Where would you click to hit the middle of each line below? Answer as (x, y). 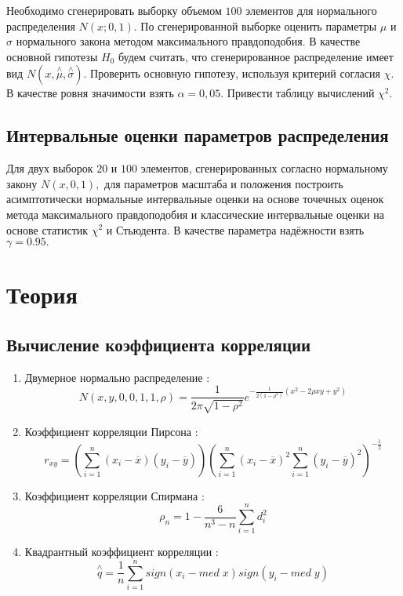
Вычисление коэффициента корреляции (159, 344)
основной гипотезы (52, 56)
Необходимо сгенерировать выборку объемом (114, 10)
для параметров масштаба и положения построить (224, 183)
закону (22, 183)
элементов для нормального (311, 10)
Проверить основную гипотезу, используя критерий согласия (235, 73)
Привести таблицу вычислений (301, 93)
